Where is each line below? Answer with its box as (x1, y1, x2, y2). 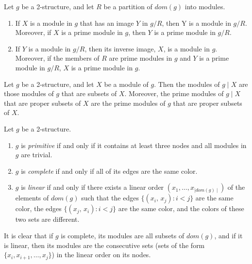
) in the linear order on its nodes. (51, 249, 151, 260)
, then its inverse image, (84, 43, 156, 53)
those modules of (4, 88, 54, 99)
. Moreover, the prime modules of (124, 88, 224, 99)
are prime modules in (109, 53, 172, 63)
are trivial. (21, 149, 52, 160)
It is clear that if (4, 230, 53, 240)
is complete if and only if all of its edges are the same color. (21, 165, 198, 176)
